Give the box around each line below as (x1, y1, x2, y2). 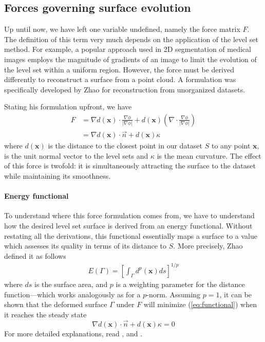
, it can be (219, 289, 252, 299)
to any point (211, 140, 251, 151)
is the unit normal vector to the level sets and (4, 150, 148, 161)
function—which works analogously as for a (4, 289, 141, 299)
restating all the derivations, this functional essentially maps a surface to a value (4, 230, 257, 241)
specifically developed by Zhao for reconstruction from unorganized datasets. (4, 84, 245, 94)
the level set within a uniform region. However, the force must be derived (4, 64, 234, 74)
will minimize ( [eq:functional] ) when (143, 299, 257, 310)
